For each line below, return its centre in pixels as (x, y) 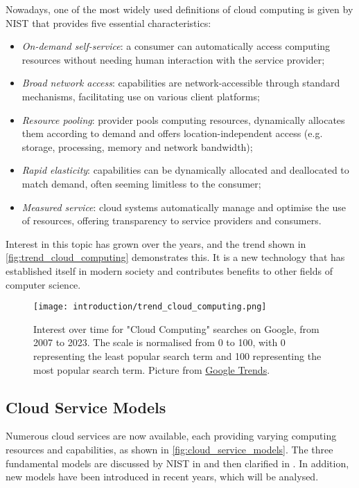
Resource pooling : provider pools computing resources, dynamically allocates (183, 119)
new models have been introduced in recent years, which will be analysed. (162, 477)
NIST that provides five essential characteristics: (108, 22)
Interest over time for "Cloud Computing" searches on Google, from (176, 328)
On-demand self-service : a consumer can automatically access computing (176, 46)
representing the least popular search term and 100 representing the (177, 355)
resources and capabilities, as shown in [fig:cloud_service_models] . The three (169, 449)
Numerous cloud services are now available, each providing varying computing (171, 436)
